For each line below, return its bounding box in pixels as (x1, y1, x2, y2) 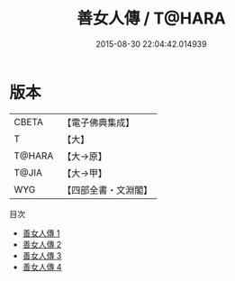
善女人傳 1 (22, 227, 60, 239)
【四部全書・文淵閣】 (62, 184, 153, 196)
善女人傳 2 (22, 239, 62, 249)
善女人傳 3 (22, 249, 62, 261)
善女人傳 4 (22, 261, 62, 272)
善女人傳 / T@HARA (76, 8, 227, 29)
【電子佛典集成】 (62, 116, 135, 129)
